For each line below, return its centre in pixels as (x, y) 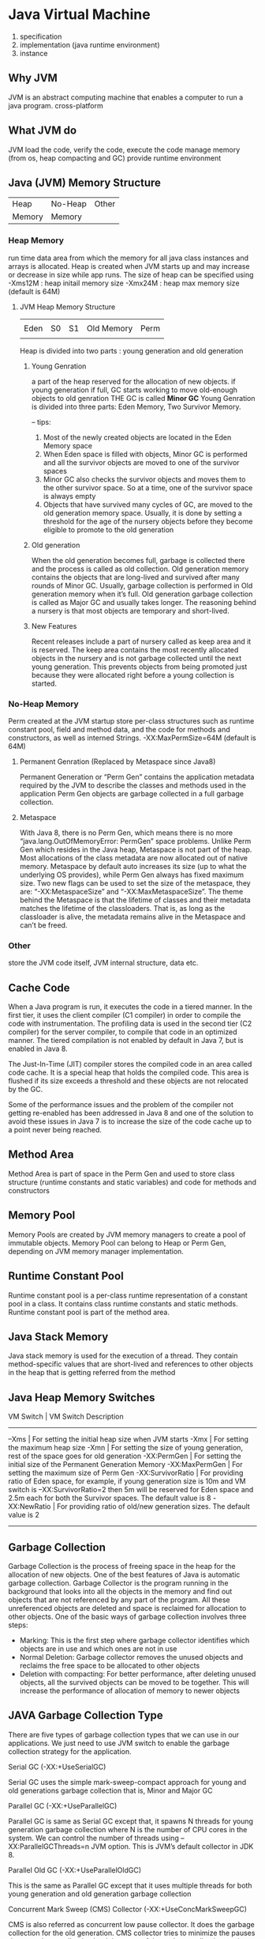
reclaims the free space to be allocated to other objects (110, 1665)
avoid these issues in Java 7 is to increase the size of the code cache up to (130, 1121)
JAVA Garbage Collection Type (86, 1716)
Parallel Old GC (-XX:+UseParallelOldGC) (75, 1870)
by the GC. (26, 1090)
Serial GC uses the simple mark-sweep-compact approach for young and (127, 1782)
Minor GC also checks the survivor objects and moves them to (144, 479)
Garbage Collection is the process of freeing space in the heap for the (122, 1566)
